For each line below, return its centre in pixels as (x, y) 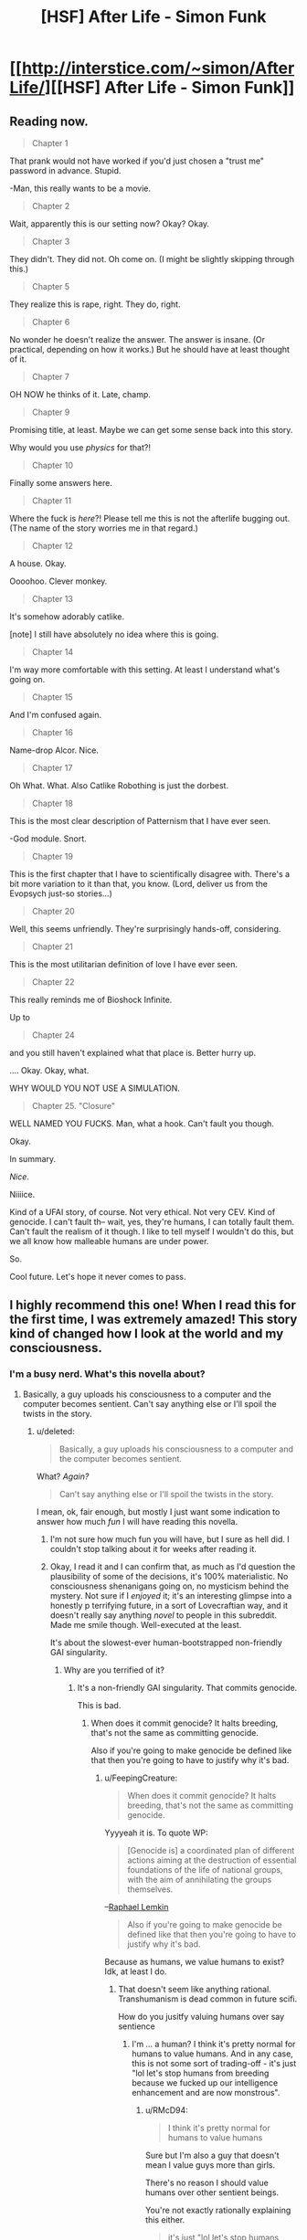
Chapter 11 (51, 501)
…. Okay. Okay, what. (49, 1070)
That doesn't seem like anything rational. (195, 1989)
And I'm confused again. (56, 715)
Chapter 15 (52, 697)
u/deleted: (55, 1431)
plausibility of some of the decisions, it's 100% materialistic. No (169, 1576)
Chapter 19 (52, 856)
